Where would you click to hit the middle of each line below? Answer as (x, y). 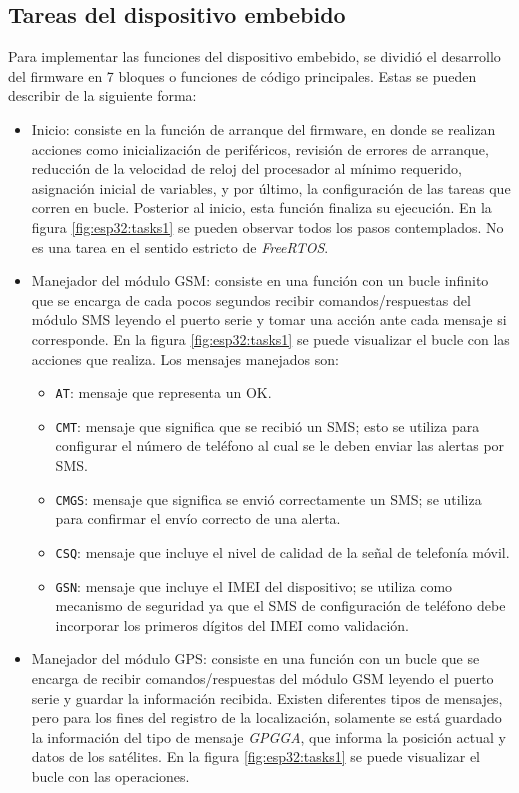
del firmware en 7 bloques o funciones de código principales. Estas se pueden (242, 75)
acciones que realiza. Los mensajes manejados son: (185, 358)
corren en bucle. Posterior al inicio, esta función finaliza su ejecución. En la (261, 207)
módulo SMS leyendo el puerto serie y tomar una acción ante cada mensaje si (269, 319)
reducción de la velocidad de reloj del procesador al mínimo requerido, (246, 168)
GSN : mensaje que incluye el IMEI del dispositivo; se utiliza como (254, 585)
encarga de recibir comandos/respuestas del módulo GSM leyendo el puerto (262, 677)
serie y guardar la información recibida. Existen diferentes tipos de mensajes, (267, 697)
